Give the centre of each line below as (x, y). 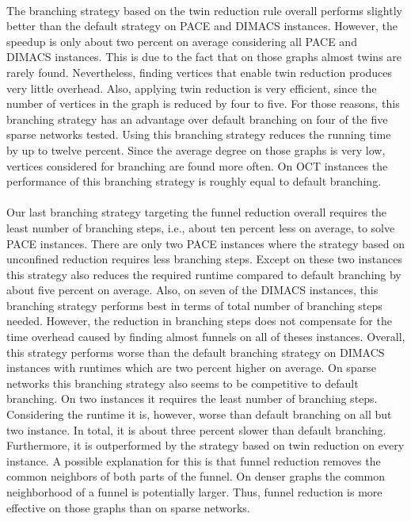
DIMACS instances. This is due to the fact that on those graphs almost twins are (204, 57)
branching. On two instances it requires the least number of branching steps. (192, 398)
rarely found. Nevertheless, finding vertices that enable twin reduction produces (200, 72)
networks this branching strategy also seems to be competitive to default (183, 383)
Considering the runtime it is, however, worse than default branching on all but (199, 414)
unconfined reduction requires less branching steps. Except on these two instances (204, 259)
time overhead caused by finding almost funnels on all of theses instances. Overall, (206, 337)
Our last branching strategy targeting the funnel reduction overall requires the (197, 212)
